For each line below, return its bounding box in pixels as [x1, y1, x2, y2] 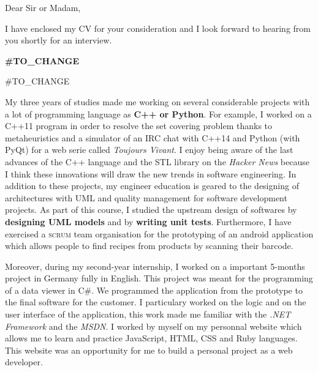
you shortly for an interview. [5, 34, 112, 46]
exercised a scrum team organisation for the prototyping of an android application [5, 227, 314, 240]
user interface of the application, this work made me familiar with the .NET [5, 308, 291, 321]
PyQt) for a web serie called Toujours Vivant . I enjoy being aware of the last [5, 143, 293, 156]
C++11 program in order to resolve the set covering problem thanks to [5, 119, 273, 132]
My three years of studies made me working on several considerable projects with [5, 95, 310, 108]
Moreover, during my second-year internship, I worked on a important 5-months [5, 259, 305, 272]
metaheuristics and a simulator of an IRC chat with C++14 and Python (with [5, 131, 300, 144]
